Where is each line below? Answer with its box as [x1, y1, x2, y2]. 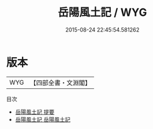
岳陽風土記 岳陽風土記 [15, 116, 71, 123]
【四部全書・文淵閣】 [30, 78, 91, 87]
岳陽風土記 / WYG [57, 5, 148, 19]
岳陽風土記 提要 [15, 108, 55, 116]
